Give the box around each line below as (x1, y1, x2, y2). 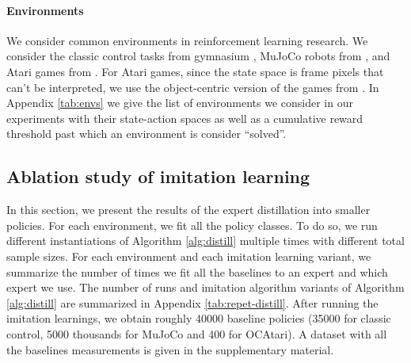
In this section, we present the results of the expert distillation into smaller (6, 201, 371, 218)
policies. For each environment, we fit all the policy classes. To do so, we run (6, 216, 378, 233)
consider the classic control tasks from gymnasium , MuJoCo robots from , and (6, 48, 390, 64)
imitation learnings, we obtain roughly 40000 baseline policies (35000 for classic (6, 310, 391, 327)
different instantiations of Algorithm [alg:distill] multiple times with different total (6, 232, 405, 249)
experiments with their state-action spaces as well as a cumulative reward (6, 109, 363, 126)
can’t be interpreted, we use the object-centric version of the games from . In (6, 78, 379, 95)
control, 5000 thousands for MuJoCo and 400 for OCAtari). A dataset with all (6, 325, 387, 342)
